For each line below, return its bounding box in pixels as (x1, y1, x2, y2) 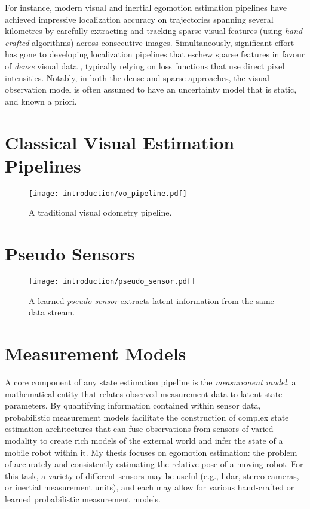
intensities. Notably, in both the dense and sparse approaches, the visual (5, 71, 269, 84)
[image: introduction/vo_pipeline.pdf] (29, 189, 187, 198)
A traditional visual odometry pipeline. (29, 206, 172, 219)
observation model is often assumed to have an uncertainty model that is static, (5, 83, 297, 96)
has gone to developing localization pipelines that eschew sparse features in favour (5, 48, 305, 60)
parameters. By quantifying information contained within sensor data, (5, 399, 261, 412)
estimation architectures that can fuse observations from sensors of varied (5, 422, 274, 435)
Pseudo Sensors (5, 241, 135, 266)
